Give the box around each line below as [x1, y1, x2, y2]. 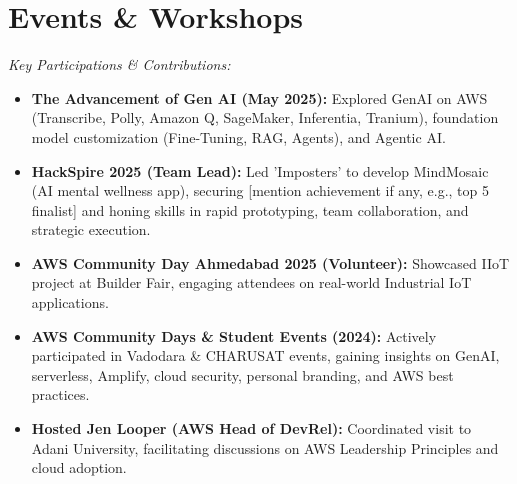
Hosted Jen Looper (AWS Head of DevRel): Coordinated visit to [31, 418, 472, 439]
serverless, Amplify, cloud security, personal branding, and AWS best [31, 364, 454, 385]
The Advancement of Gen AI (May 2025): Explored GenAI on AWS [31, 87, 488, 108]
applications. [31, 292, 109, 313]
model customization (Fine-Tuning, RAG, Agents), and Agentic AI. [31, 126, 446, 147]
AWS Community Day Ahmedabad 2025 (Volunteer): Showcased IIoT [31, 252, 510, 273]
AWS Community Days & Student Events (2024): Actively [31, 325, 437, 346]
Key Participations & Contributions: [8, 54, 231, 75]
